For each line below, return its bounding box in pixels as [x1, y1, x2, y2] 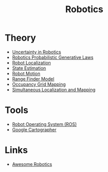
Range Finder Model [12, 76, 55, 82]
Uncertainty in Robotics [12, 49, 62, 55]
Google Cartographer [12, 126, 57, 132]
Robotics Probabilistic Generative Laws [12, 54, 94, 60]
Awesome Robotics [12, 161, 52, 167]
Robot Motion [12, 70, 41, 77]
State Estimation [12, 65, 46, 71]
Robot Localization [12, 59, 51, 65]
